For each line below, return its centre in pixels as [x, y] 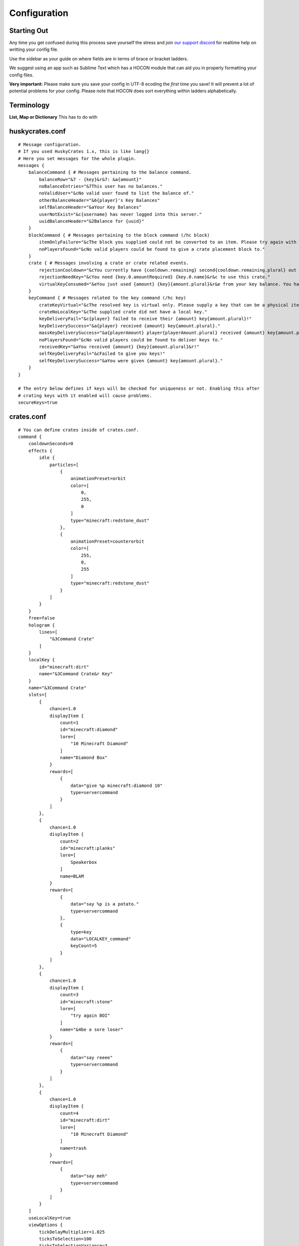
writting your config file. [34, 49]
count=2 [69, 841]
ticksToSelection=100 [66, 1239]
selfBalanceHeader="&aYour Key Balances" [90, 207]
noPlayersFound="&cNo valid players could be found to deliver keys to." [131, 340]
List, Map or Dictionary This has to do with [53, 117]
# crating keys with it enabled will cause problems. [85, 395]
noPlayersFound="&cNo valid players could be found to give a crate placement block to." [152, 249]
